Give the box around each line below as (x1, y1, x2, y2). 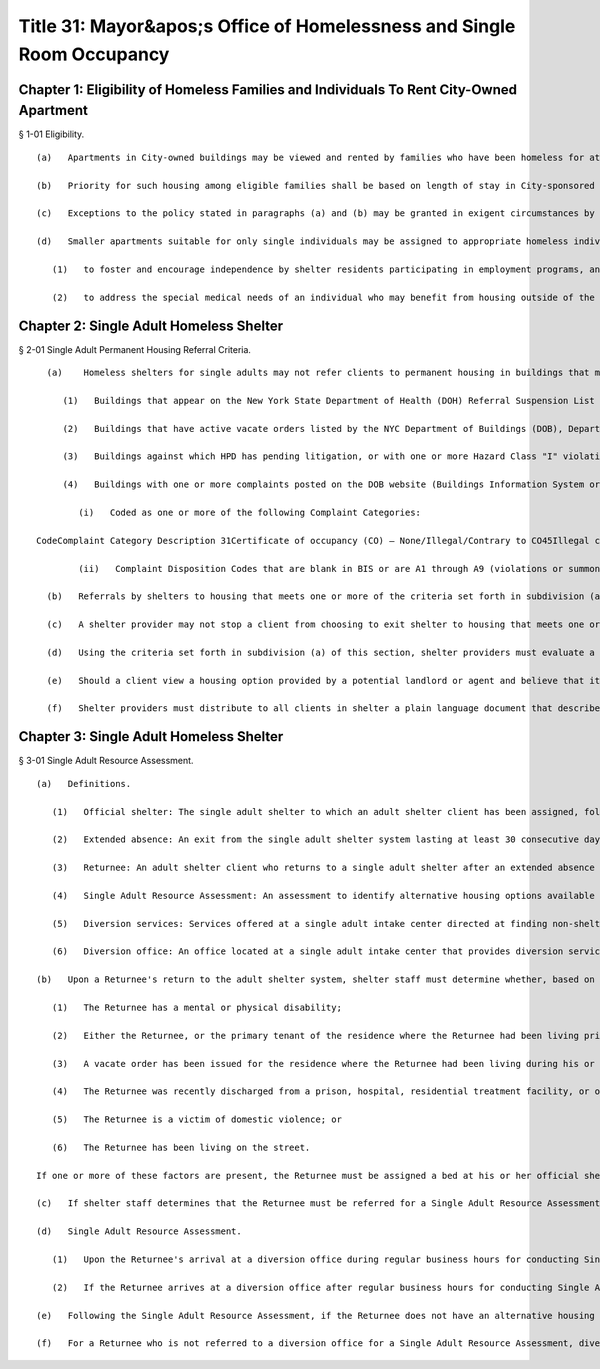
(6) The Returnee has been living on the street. (51, 1141, 311, 1153)
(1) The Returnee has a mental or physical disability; (51, 1001, 342, 1013)
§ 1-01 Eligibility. (18, 128, 85, 140)
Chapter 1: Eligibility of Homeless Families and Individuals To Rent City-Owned (18, 81, 518, 98)
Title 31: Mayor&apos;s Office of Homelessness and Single (18, 15, 516, 37)
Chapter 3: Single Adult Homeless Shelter (18, 728, 284, 745)
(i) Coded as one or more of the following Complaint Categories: (78, 506, 422, 518)
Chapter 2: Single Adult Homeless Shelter (18, 317, 284, 334)
